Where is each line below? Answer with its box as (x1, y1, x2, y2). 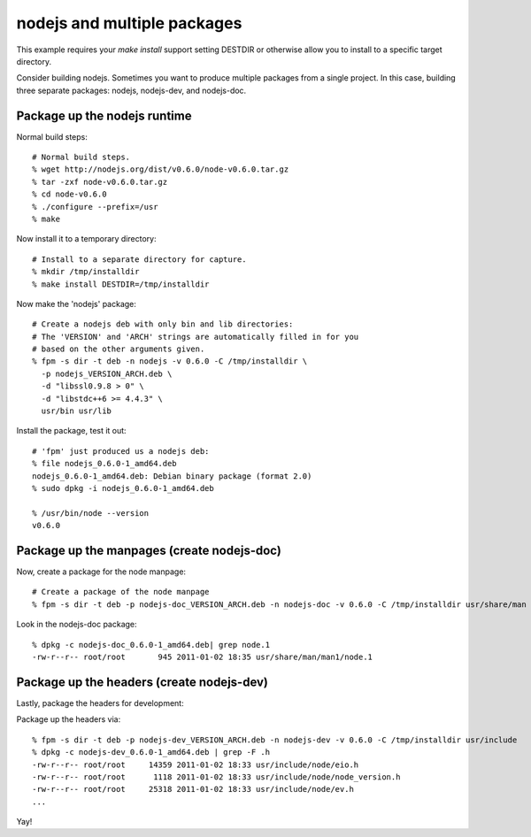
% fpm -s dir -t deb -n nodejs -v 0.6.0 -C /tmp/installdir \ (32, 357, 308, 366)
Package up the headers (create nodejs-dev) (16, 674, 269, 689)
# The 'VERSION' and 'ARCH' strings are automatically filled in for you (32, 332, 359, 342)
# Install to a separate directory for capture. (32, 254, 247, 265)
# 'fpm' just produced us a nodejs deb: (32, 446, 210, 456)
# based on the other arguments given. (32, 344, 205, 354)
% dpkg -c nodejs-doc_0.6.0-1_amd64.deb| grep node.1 (32, 640, 270, 649)
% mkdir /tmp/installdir (32, 266, 140, 277)
